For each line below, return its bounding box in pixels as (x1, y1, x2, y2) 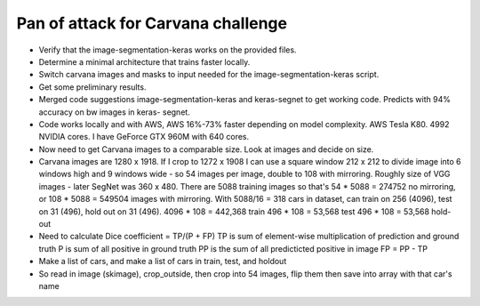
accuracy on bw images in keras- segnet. (38, 107, 190, 117)
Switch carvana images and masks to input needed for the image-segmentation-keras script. (38, 69, 380, 80)
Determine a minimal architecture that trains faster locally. (38, 56, 251, 67)
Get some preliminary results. (38, 81, 147, 93)
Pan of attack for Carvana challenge (16, 13, 288, 33)
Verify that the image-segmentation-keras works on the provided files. (38, 44, 297, 55)
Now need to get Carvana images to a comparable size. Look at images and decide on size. (38, 143, 374, 155)
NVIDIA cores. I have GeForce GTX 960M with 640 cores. (38, 132, 250, 142)
